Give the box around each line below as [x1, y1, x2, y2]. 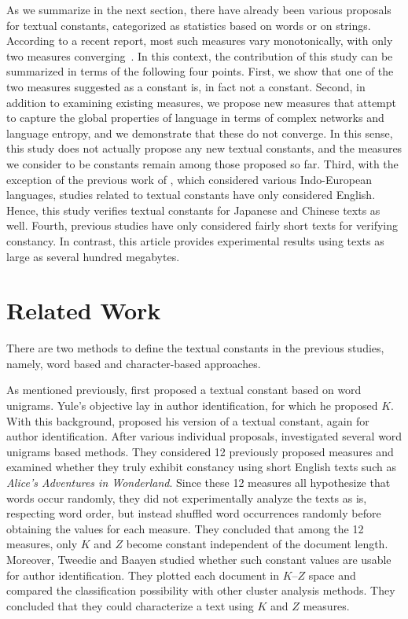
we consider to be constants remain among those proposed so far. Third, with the [6, 155, 399, 171]
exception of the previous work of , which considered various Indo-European [6, 171, 372, 187]
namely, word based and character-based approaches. [6, 355, 261, 371]
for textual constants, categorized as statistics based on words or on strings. [6, 17, 371, 33]
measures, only [6, 536, 78, 552]
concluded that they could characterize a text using [6, 597, 254, 613]
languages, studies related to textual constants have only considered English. [6, 186, 376, 203]
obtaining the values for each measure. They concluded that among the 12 [6, 520, 364, 536]
